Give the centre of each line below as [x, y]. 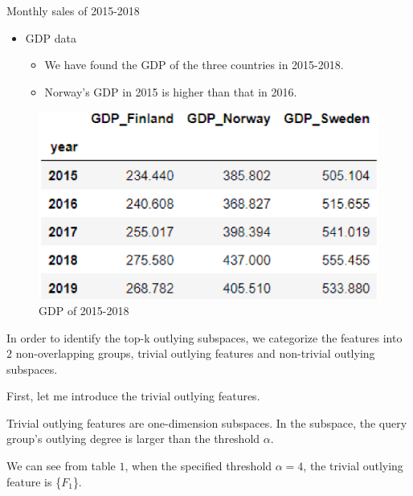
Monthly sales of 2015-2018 [73, 10]
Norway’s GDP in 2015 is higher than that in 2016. [171, 91]
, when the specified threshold [198, 466]
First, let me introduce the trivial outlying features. [133, 396]
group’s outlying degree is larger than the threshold [133, 439]
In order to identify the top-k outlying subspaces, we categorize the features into [204, 337]
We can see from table [61, 466]
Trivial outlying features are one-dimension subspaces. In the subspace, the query [207, 422]
